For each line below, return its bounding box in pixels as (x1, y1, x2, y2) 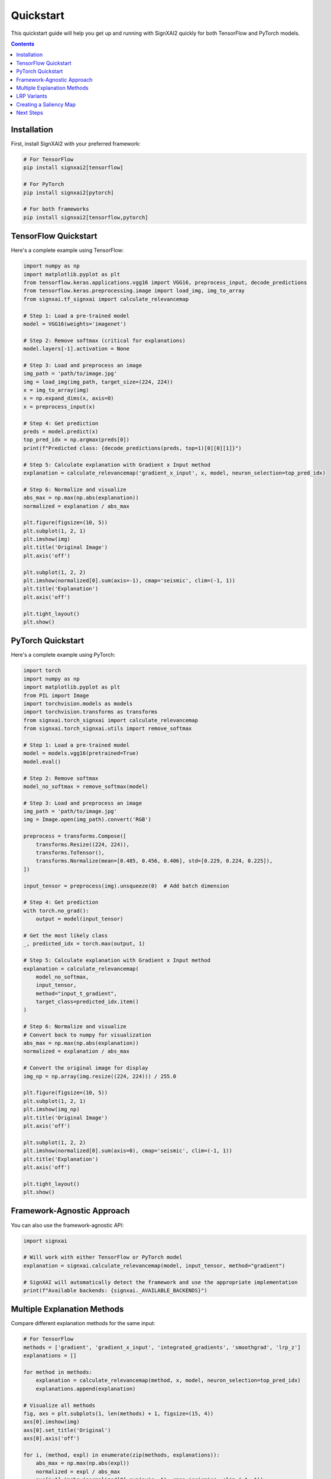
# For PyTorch (23, 181, 64, 188)
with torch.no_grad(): (23, 907, 89, 914)
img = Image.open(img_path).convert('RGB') (23, 816, 152, 823)
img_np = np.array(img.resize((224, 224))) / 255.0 (23, 1073, 177, 1080)
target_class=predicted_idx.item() (35, 999, 139, 1005)
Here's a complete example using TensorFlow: (11, 247, 124, 254)
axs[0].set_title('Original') (23, 1426, 111, 1433)
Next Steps (16, 109, 44, 117)
